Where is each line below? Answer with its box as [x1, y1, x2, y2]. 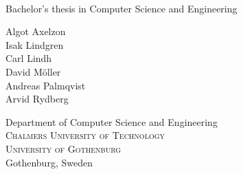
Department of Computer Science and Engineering [5, 114, 218, 129]
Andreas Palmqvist [5, 78, 86, 92]
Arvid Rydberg [5, 91, 69, 106]
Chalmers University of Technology [5, 128, 165, 142]
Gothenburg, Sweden [5, 155, 93, 169]
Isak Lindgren [5, 37, 64, 52]
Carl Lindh [5, 51, 52, 65]
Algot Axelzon [5, 24, 66, 39]
